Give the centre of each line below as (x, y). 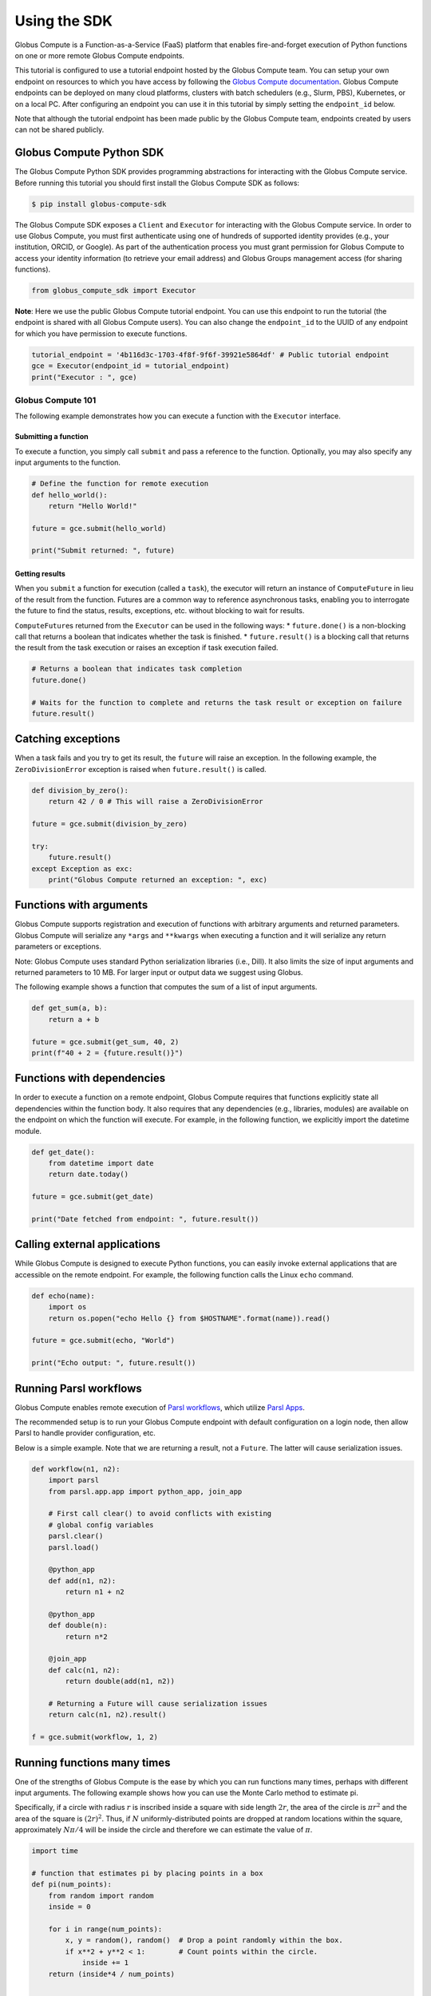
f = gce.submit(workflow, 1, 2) (95, 1737)
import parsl (74, 1480)
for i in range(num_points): (105, 1929)
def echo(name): (63, 1296)
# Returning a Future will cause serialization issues (158, 1704)
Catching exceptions (67, 739)
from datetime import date (101, 1163)
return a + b (74, 1019)
